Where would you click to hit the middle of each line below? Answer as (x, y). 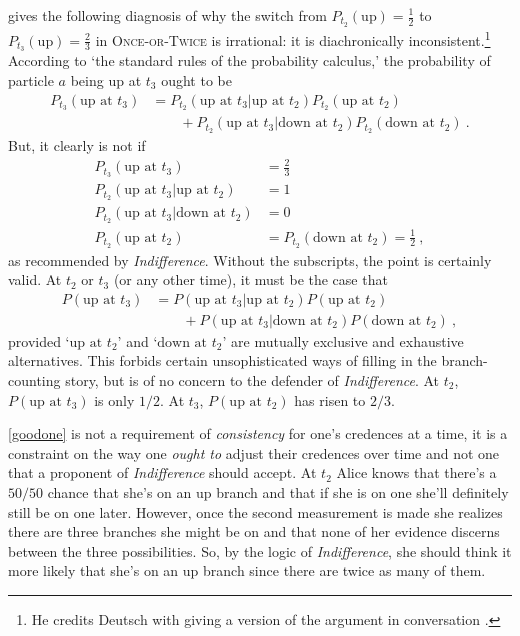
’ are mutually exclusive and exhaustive (343, 340)
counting (34, 379)
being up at (106, 79)
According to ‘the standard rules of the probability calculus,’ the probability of (249, 60)
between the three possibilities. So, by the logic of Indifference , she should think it (260, 550)
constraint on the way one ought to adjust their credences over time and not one (254, 452)
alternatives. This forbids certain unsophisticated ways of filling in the (222, 360)
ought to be (196, 79)
